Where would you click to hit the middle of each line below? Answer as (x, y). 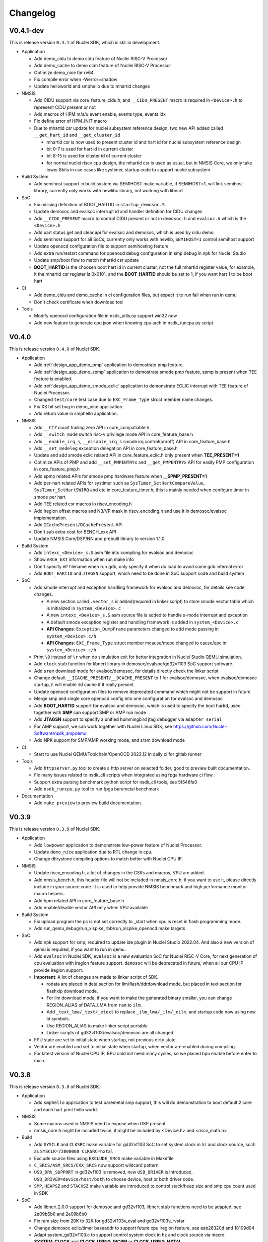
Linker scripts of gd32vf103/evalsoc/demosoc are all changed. (110, 1033)
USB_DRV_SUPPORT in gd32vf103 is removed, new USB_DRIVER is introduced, (113, 1172)
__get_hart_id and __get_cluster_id (77, 135)
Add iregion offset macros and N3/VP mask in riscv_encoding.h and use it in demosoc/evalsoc (130, 511)
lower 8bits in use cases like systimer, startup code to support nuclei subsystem (128, 170)
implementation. (50, 518)
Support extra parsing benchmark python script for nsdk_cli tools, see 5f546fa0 (116, 782)
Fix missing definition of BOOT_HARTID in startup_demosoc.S (99, 205)
